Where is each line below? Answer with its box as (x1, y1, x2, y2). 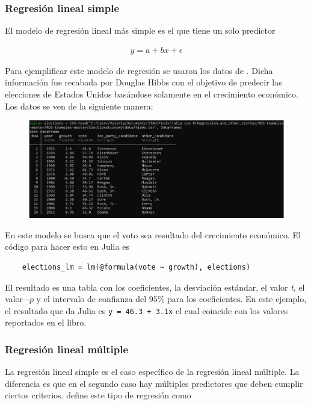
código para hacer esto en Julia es (5, 240, 129, 253)
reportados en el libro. (5, 316, 87, 329)
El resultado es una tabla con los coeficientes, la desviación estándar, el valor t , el (5, 280, 305, 293)
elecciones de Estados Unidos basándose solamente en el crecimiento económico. (5, 88, 298, 100)
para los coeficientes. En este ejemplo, (167, 292, 307, 305)
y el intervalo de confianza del (36, 292, 147, 305)
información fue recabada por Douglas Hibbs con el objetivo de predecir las (5, 76, 282, 88)
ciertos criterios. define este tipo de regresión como (5, 389, 191, 401)
